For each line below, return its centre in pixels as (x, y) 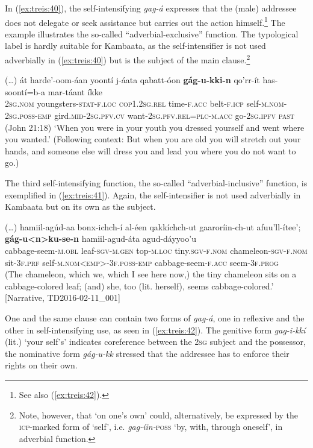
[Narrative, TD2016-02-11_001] (63, 298)
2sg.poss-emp (28, 115)
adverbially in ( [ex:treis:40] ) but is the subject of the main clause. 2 (128, 59)
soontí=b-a (25, 91)
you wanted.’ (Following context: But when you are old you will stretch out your (153, 139)
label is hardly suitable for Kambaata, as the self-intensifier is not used (135, 46)
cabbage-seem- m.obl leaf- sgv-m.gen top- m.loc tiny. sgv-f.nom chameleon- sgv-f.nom (156, 250)
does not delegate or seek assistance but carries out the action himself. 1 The (145, 21)
